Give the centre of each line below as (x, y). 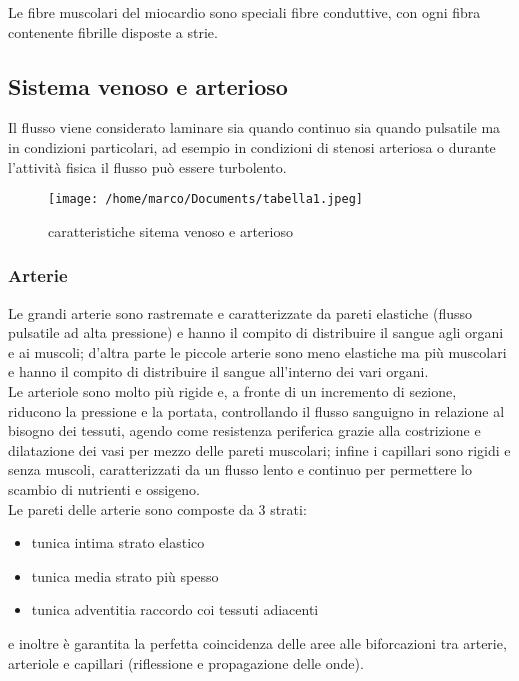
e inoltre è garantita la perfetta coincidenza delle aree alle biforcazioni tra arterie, (257, 642)
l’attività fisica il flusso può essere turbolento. (147, 166)
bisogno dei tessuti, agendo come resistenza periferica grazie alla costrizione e (244, 430)
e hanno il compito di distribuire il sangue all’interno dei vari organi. (218, 371)
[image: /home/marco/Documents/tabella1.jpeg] (205, 199)
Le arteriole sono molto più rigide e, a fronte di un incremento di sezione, (232, 391)
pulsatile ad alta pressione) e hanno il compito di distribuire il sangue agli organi (256, 332)
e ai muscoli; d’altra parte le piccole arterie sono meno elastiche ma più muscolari (257, 351)
